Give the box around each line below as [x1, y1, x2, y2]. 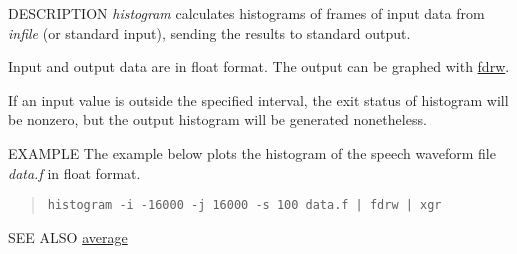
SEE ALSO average [8, 226, 128, 247]
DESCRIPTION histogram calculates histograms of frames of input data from [8, 3, 485, 23]
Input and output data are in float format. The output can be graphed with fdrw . [8, 56, 510, 77]
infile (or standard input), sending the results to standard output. [8, 22, 411, 43]
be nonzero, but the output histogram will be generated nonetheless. [8, 109, 427, 130]
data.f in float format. [8, 162, 141, 183]
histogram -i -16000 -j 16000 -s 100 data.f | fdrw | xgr [47, 198, 442, 213]
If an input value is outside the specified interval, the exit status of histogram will [8, 89, 509, 110]
